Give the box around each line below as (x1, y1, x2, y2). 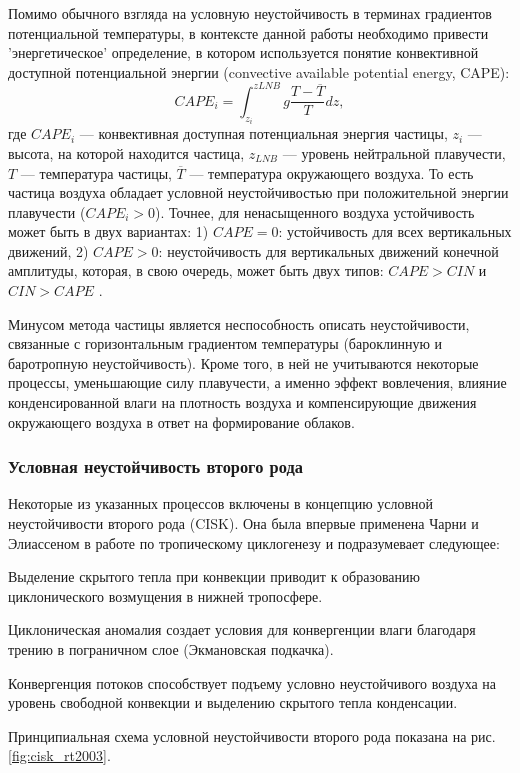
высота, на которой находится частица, (8, 142, 245, 163)
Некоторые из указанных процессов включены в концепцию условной (8, 493, 434, 514)
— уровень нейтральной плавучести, (282, 142, 506, 163)
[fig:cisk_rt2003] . (8, 745, 111, 766)
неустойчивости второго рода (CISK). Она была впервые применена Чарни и (8, 513, 479, 534)
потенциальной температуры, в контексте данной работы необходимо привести (8, 22, 489, 43)
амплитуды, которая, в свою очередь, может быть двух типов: (8, 260, 384, 281)
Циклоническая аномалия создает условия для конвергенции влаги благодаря (8, 619, 476, 640)
